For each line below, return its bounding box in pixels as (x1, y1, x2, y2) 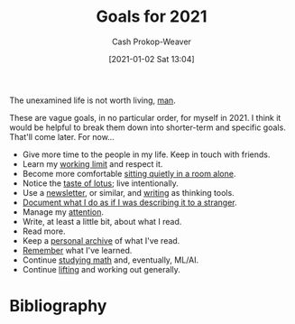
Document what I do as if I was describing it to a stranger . (22, 197, 237, 208)
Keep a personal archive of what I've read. (22, 235, 180, 245)
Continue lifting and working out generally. (22, 264, 180, 274)
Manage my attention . (22, 206, 105, 218)
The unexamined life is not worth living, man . (9, 95, 176, 106)
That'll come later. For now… (9, 131, 115, 142)
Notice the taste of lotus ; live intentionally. (22, 178, 179, 189)
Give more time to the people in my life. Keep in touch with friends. (22, 149, 271, 160)
